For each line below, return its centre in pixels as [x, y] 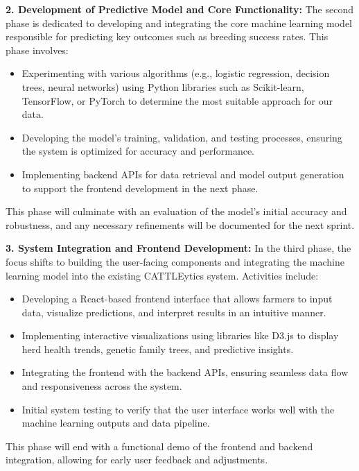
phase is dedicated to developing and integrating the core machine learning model [179, 23]
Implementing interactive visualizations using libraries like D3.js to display [180, 335]
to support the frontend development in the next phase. [140, 188]
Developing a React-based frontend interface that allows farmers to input [177, 299]
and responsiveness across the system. [102, 386]
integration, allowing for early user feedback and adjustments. [137, 460]
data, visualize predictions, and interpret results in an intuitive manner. [174, 312]
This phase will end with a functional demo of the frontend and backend [159, 446]
